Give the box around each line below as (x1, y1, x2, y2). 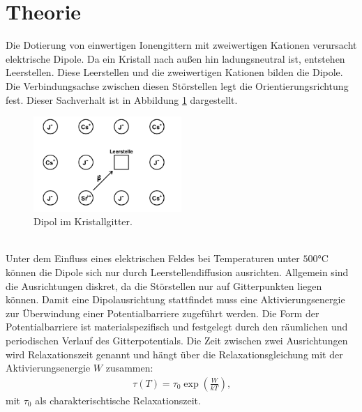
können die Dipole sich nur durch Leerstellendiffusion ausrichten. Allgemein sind (6, 265, 349, 279)
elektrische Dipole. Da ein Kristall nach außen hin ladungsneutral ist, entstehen (6, 51, 345, 66)
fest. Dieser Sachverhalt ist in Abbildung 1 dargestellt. (6, 92, 238, 107)
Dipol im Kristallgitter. (33, 214, 133, 229)
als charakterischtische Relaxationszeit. (35, 392, 201, 407)
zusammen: (105, 360, 153, 375)
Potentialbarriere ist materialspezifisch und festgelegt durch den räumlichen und (6, 319, 348, 334)
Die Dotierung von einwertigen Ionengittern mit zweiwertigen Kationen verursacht (6, 38, 357, 52)
